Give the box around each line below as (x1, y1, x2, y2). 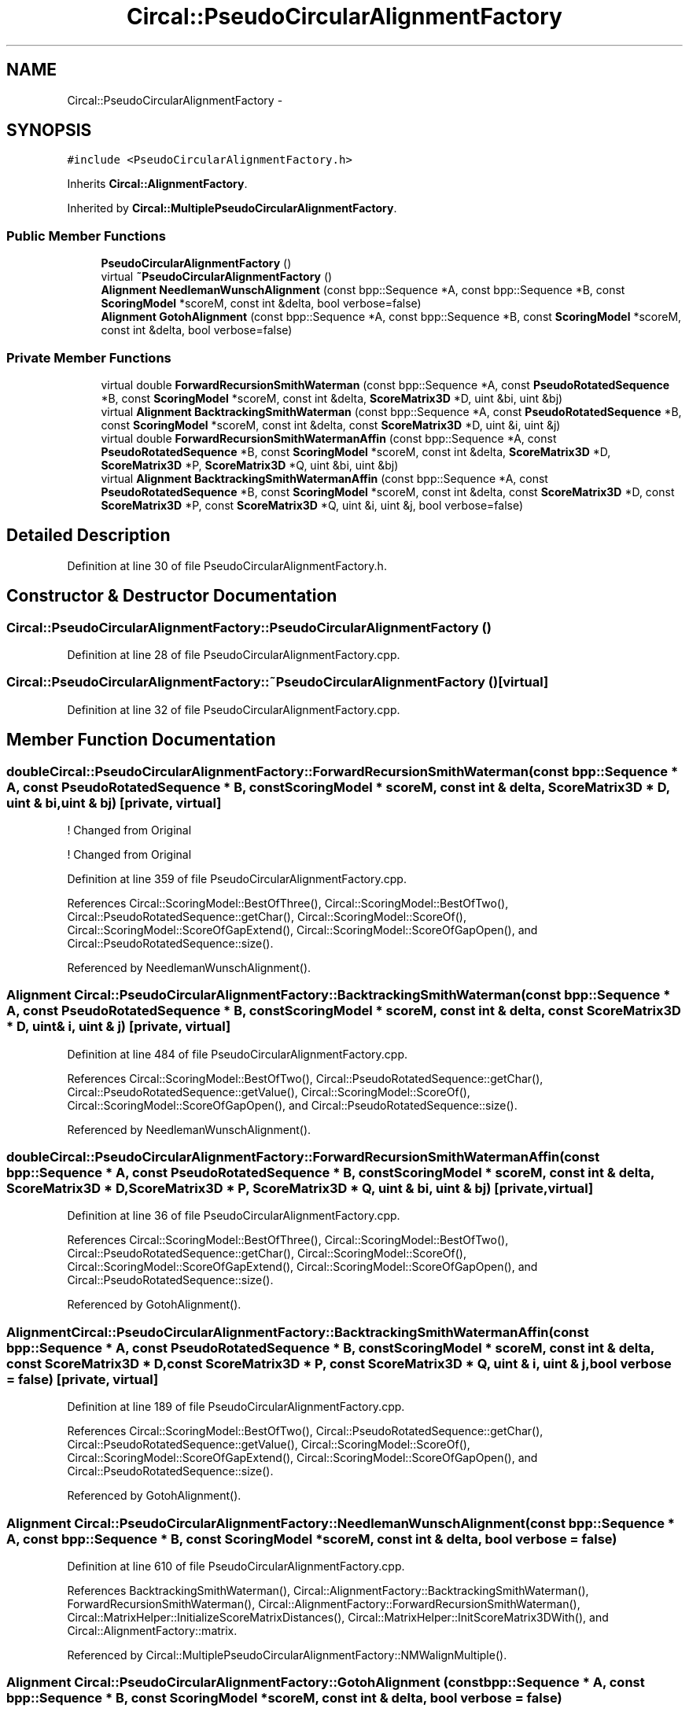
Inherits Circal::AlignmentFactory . (67, 177, 248, 191)
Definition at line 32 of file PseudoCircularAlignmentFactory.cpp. (67, 702, 400, 716)
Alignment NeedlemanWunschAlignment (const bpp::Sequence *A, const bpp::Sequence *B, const (101, 283, 625, 297)
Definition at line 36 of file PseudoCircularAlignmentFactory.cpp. (67, 1209, 400, 1223)
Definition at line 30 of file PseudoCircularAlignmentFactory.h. (67, 558, 387, 573)
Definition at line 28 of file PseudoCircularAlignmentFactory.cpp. (67, 648, 400, 661)
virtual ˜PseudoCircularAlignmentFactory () (101, 270, 333, 284)
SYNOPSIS (6, 120, 92, 141)
